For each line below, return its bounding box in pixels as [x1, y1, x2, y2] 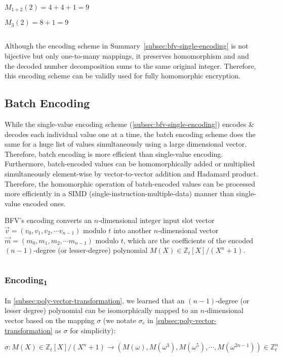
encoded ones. [23, 198, 66, 208]
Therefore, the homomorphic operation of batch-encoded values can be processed [5, 178, 256, 189]
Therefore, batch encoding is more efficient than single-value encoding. [5, 148, 223, 159]
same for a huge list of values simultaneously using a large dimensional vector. [5, 139, 247, 149]
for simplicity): [70, 325, 116, 335]
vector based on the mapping [5, 315, 95, 326]
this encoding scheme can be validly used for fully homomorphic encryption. [5, 70, 240, 81]
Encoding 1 [5, 274, 48, 288]
